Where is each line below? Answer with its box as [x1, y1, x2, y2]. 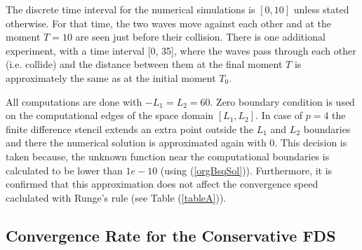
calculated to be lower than [6, 162, 123, 177]
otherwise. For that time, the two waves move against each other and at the [6, 15, 332, 30]
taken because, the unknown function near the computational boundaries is [6, 148, 330, 163]
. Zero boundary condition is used [210, 94, 355, 109]
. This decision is [274, 135, 347, 150]
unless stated [293, 2, 349, 16]
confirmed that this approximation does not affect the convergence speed [6, 176, 319, 191]
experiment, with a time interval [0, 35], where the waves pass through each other [6, 43, 356, 57]
